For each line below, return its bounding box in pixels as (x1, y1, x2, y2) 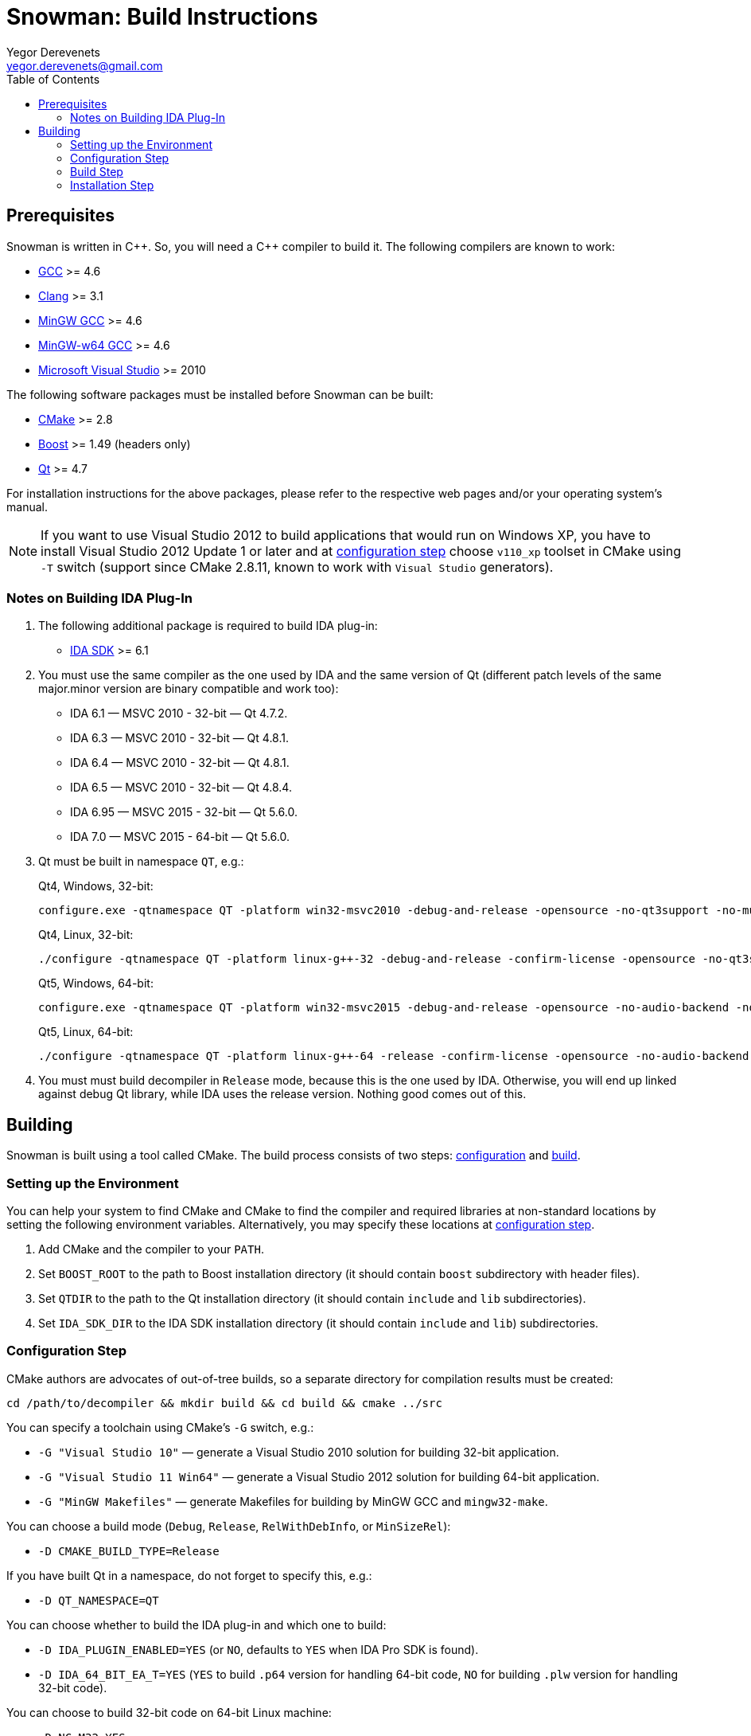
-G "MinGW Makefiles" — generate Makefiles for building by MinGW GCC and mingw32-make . (38, 1494, 548, 1508)
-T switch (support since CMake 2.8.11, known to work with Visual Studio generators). (41, 558, 554, 575)
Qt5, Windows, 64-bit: (38, 976, 154, 991)
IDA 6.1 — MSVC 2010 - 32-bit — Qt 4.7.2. (70, 706, 288, 721)
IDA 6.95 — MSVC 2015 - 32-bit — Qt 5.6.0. (70, 805, 298, 819)
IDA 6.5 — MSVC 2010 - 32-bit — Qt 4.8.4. (70, 780, 292, 795)
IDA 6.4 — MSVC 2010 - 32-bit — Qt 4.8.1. (70, 756, 290, 770)
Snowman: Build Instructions (6, 3, 318, 30)
